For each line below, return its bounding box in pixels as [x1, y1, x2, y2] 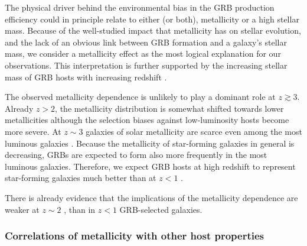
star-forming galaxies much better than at [5, 171, 156, 184]
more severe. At [5, 125, 61, 137]
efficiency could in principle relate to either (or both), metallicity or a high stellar [5, 12, 299, 25]
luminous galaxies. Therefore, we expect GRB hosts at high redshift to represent [5, 160, 296, 172]
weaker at [5, 203, 40, 215]
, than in [64, 203, 96, 215]
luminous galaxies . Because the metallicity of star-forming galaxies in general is [5, 137, 295, 149]
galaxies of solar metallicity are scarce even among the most [86, 125, 302, 137]
